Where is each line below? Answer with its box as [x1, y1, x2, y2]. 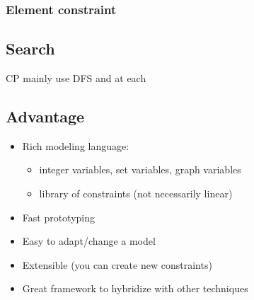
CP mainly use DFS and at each [6, 71, 146, 86]
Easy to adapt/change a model [22, 233, 156, 248]
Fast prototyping [22, 209, 96, 224]
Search [6, 37, 55, 59]
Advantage [6, 105, 85, 127]
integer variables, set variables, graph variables [39, 162, 241, 177]
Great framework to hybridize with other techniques [22, 281, 248, 296]
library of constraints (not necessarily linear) [39, 186, 233, 201]
